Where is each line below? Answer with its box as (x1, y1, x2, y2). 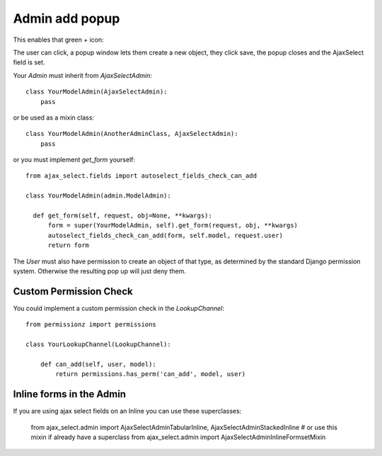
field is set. (13, 58, 45, 67)
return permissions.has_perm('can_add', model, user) (55, 370, 246, 378)
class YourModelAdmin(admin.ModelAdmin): (25, 192, 171, 200)
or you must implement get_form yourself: (13, 156, 136, 164)
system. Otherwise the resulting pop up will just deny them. (13, 266, 187, 275)
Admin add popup (13, 11, 120, 26)
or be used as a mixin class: (13, 113, 95, 122)
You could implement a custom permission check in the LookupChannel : (13, 304, 224, 312)
